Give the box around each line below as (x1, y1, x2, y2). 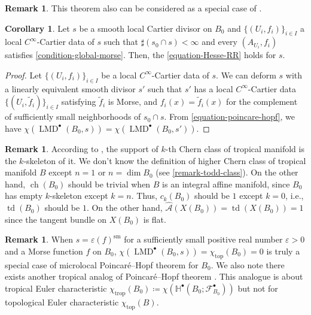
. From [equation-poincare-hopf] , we (164, 110, 295, 123)
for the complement (226, 95, 298, 108)
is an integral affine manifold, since (162, 177, 290, 190)
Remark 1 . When (5, 233, 73, 246)
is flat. (143, 213, 166, 225)
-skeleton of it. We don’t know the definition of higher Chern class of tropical (23, 154, 306, 166)
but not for (237, 281, 278, 294)
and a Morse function (5, 244, 83, 257)
